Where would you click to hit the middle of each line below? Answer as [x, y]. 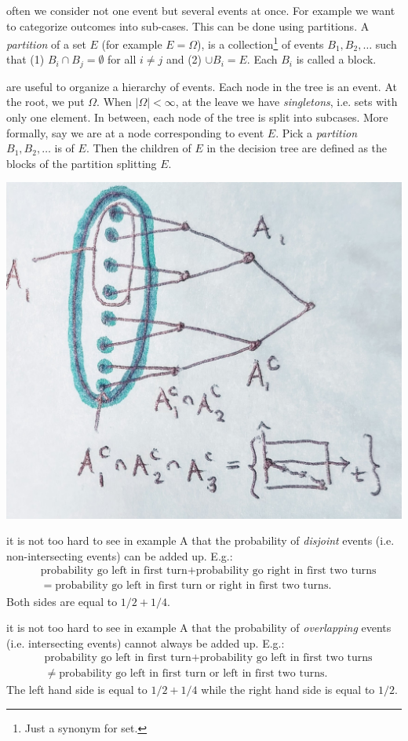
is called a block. [336, 59]
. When [114, 102]
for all [122, 59]
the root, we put [46, 102]
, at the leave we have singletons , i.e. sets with [286, 102]
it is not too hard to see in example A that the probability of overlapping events [199, 628]
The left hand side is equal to [77, 690]
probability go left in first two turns [286, 658]
